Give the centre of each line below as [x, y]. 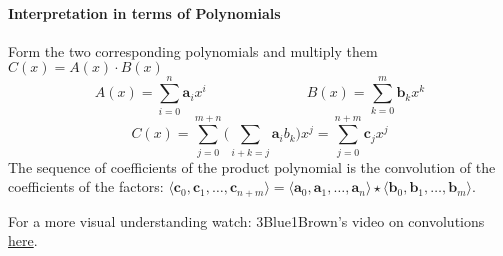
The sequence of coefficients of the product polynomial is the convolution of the [252, 166]
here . [23, 240]
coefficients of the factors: [86, 186]
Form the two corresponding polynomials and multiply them [193, 50]
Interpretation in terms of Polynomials [144, 12]
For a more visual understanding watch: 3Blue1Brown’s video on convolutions [246, 220]
